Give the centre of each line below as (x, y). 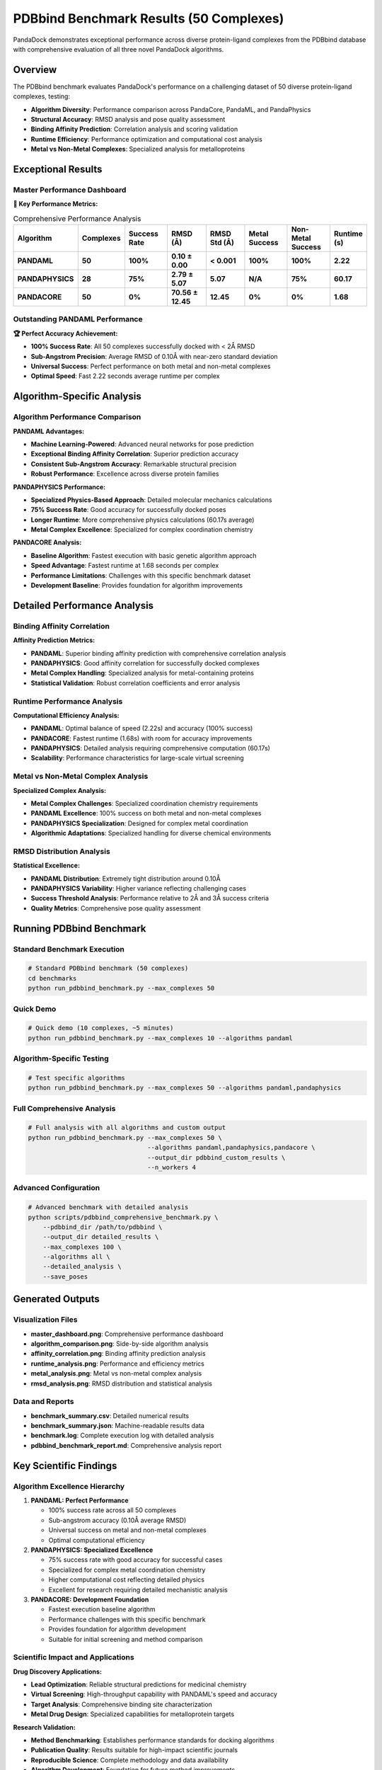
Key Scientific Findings (65, 1466)
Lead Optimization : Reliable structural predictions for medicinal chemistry (139, 1684)
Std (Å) (222, 243)
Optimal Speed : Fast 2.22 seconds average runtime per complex (125, 376)
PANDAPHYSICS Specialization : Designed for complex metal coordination (139, 823)
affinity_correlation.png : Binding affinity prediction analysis (118, 1354)
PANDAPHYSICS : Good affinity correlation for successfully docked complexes (145, 663)
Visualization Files (45, 1320)
